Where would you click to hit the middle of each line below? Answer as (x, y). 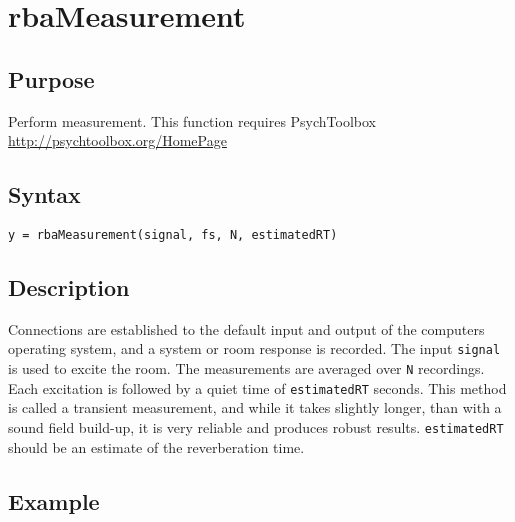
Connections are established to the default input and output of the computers (246, 328)
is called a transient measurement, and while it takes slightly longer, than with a (255, 407)
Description (69, 287)
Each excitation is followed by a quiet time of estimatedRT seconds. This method (257, 387)
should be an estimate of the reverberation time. (156, 446)
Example (54, 500)
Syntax (44, 194)
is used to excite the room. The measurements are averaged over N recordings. (246, 368)
